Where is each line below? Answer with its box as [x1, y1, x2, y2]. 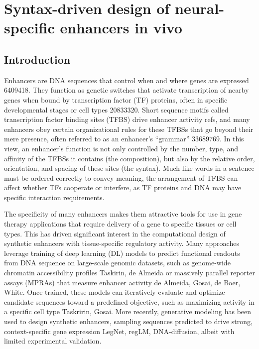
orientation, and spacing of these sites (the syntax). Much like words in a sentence [4, 163, 255, 173]
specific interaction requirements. [4, 192, 105, 202]
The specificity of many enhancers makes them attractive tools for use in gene [4, 209, 242, 219]
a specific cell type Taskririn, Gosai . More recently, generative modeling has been [4, 306, 252, 317]
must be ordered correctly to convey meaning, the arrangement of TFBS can [4, 172, 238, 183]
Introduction [4, 51, 71, 67]
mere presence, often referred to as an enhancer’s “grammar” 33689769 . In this [4, 133, 244, 144]
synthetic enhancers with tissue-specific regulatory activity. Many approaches [4, 238, 239, 248]
